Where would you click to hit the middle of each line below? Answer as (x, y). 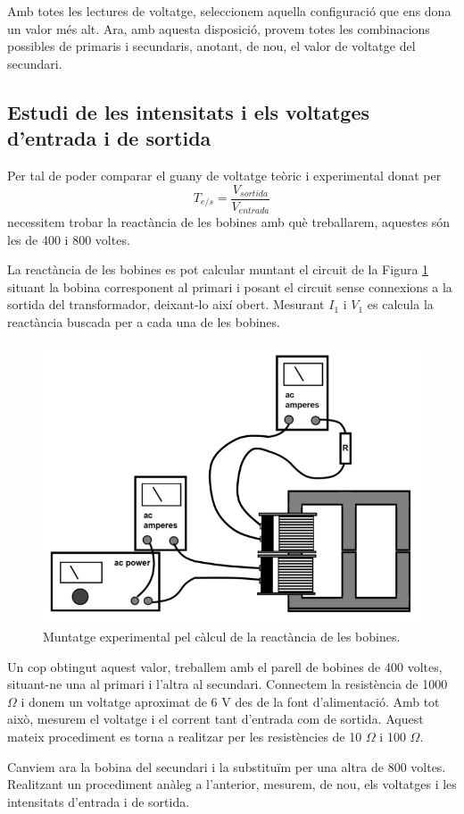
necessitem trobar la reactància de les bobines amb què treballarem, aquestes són (229, 222)
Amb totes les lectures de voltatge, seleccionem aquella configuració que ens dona (229, 11)
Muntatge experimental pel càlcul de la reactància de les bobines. (222, 637)
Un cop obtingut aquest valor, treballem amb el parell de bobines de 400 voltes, (225, 666)
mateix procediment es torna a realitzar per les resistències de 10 (185, 736)
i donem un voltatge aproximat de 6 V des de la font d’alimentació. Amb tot (230, 701)
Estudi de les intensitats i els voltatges (189, 111)
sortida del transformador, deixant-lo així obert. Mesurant (166, 304)
